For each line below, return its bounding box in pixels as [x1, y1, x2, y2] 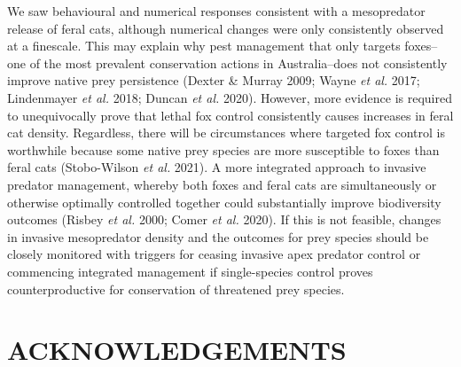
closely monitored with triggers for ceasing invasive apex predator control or [7, 245, 421, 263]
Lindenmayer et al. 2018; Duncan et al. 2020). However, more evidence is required [7, 88, 452, 106]
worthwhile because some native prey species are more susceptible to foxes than [7, 140, 440, 159]
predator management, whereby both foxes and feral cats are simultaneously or [7, 175, 437, 193]
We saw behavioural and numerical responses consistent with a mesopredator [7, 2, 426, 20]
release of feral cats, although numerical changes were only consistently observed [7, 19, 444, 37]
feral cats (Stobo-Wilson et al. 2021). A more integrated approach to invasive [7, 158, 426, 176]
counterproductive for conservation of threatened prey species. [7, 279, 345, 298]
